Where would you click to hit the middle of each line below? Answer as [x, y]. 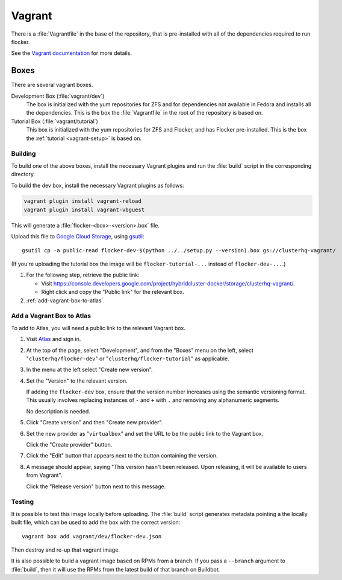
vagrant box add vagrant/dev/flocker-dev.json [92, 536]
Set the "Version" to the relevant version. [77, 381]
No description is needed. [58, 411]
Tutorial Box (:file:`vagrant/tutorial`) [55, 121]
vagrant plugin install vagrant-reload [82, 201]
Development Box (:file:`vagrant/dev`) [58, 96]
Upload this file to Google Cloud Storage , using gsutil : [78, 237]
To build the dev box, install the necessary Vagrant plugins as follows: [98, 185]
